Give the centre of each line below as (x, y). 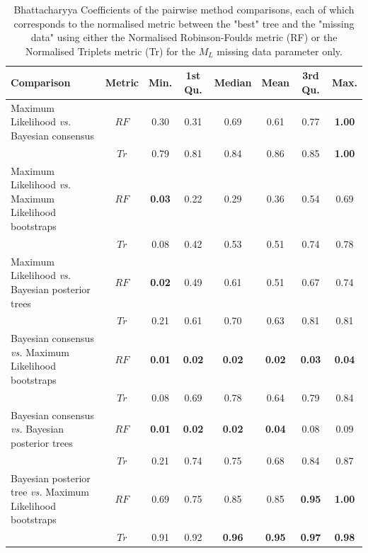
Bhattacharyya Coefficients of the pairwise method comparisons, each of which (184, 9)
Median (233, 82)
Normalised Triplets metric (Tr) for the (110, 51)
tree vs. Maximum (50, 492)
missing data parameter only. (280, 51)
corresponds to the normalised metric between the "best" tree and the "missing (184, 23)
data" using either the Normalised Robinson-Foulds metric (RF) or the (184, 37)
